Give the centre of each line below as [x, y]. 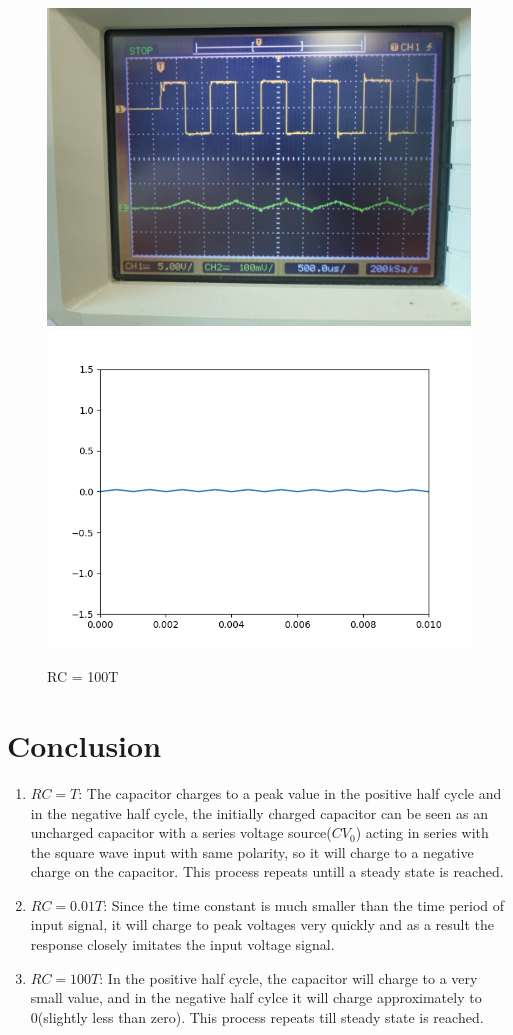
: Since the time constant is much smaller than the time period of [304, 904]
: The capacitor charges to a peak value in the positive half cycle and [290, 792]
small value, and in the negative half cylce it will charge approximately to [256, 997]
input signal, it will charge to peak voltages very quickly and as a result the [262, 924]
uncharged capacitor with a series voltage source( [181, 832]
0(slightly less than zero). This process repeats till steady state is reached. [257, 1016]
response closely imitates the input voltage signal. [182, 944]
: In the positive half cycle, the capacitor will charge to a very [288, 977]
